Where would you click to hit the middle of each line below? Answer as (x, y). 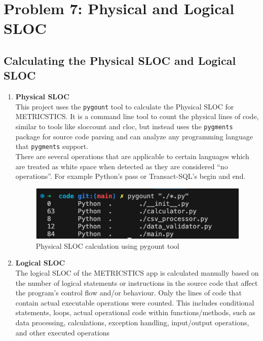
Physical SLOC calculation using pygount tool (107, 245)
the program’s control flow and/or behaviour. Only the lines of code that (128, 293)
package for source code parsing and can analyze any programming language (134, 136)
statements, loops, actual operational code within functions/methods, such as (135, 312)
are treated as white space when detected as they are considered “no (122, 166)
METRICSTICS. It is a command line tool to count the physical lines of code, (137, 116)
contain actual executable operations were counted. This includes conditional (135, 302)
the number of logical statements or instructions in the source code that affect (137, 282)
